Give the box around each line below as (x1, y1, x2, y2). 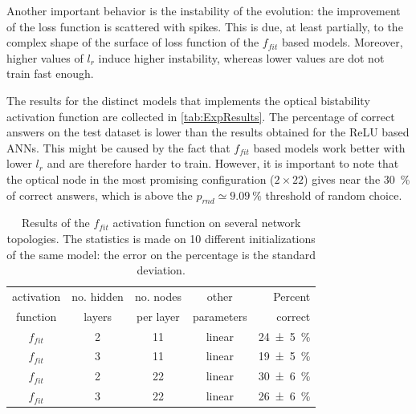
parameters (192, 307, 247, 324)
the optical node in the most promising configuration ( (6, 170, 275, 187)
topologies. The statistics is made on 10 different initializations (6, 229, 316, 246)
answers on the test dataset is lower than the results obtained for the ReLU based (6, 124, 410, 140)
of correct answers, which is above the (6, 186, 193, 203)
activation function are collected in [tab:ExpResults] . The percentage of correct (6, 108, 395, 124)
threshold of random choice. (265, 186, 402, 203)
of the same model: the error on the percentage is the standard (6, 246, 316, 262)
